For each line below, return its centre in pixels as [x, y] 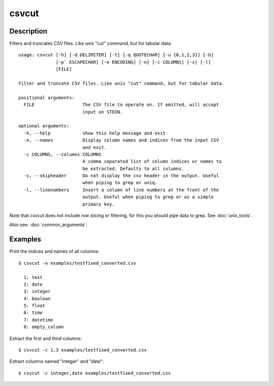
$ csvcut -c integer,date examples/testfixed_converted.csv [95, 373]
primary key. [99, 204]
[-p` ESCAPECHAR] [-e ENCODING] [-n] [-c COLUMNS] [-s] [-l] [133, 62]
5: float [35, 306]
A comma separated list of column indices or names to [152, 162]
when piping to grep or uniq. [120, 183]
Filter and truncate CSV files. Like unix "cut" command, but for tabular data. [122, 83]
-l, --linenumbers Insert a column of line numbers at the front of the [121, 190]
